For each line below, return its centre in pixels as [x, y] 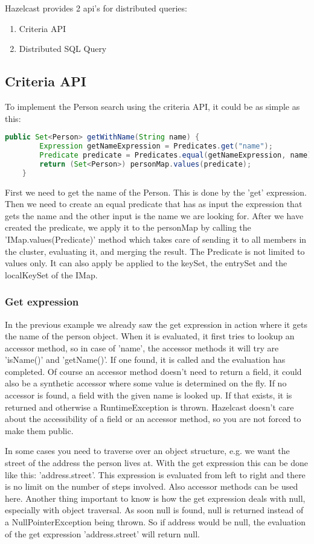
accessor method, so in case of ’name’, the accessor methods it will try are [142, 347]
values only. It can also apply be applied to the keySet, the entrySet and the [146, 263]
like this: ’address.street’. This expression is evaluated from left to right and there [155, 474]
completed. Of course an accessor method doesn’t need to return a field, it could [153, 371]
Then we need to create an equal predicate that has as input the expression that [154, 204]
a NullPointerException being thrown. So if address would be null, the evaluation [155, 522]
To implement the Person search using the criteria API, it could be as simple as [152, 106]
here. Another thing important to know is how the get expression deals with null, [155, 498]
